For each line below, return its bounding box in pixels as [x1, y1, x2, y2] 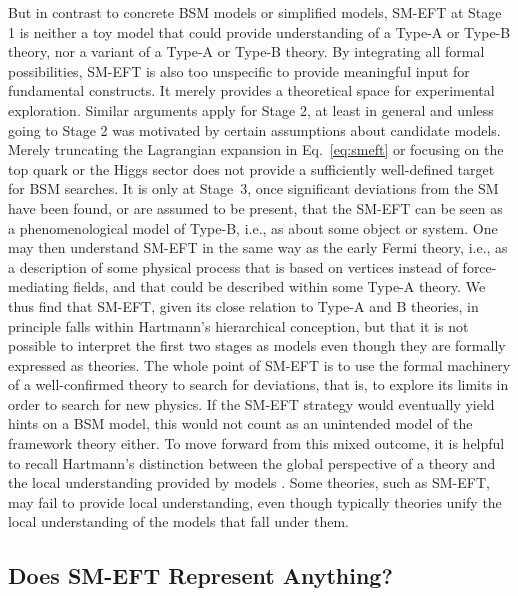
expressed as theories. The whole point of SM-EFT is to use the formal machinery [8, 354, 511, 375]
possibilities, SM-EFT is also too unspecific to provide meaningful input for [8, 60, 470, 81]
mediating [8, 276, 69, 297]
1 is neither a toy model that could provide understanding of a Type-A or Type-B [8, 21, 511, 42]
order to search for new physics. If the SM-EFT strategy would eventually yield [8, 393, 495, 414]
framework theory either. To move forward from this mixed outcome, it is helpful [8, 433, 505, 454]
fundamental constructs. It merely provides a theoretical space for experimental [8, 80, 495, 101]
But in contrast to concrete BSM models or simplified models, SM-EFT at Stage [8, 2, 502, 22]
